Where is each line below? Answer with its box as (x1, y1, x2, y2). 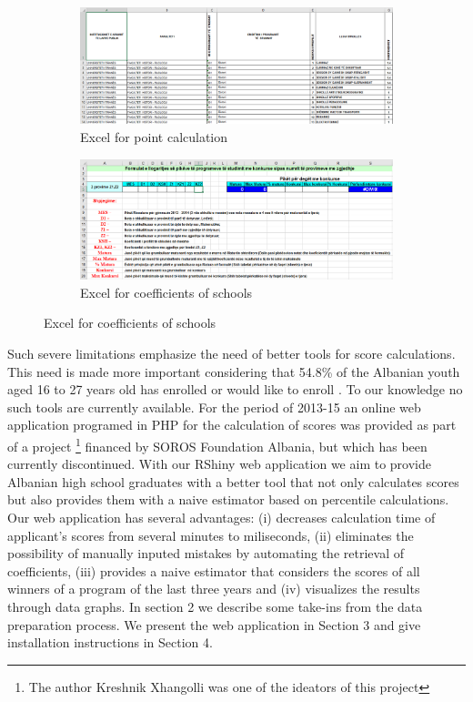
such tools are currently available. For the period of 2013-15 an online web (7, 397, 421, 416)
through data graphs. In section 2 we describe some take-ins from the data (7, 596, 423, 616)
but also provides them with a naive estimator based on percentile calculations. (7, 490, 449, 509)
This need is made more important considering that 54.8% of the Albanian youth (7, 361, 460, 381)
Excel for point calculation (80, 127, 228, 146)
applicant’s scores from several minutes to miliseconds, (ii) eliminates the (7, 525, 414, 544)
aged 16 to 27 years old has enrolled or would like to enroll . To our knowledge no (7, 380, 463, 399)
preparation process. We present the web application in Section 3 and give (7, 615, 421, 634)
